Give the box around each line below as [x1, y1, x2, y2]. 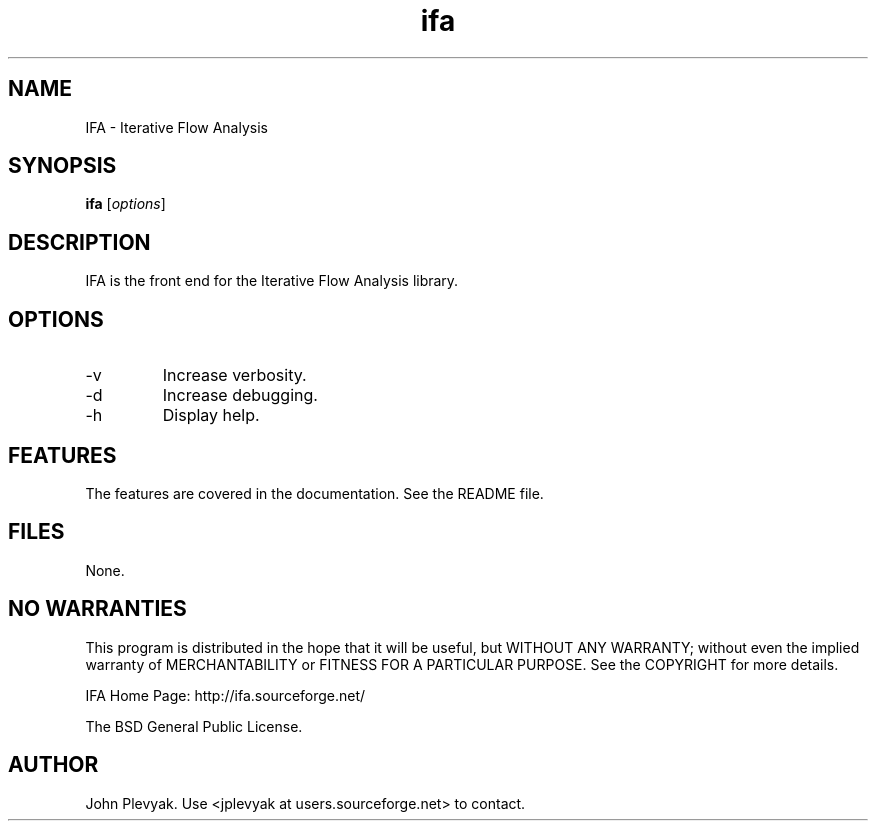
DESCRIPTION [8, 229, 151, 255]
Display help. [162, 405, 260, 426]
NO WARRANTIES [8, 596, 187, 622]
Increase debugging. [162, 385, 318, 406]
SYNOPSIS [8, 153, 117, 179]
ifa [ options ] [85, 195, 166, 213]
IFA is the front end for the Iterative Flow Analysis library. [85, 272, 459, 290]
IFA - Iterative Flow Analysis [85, 118, 268, 136]
